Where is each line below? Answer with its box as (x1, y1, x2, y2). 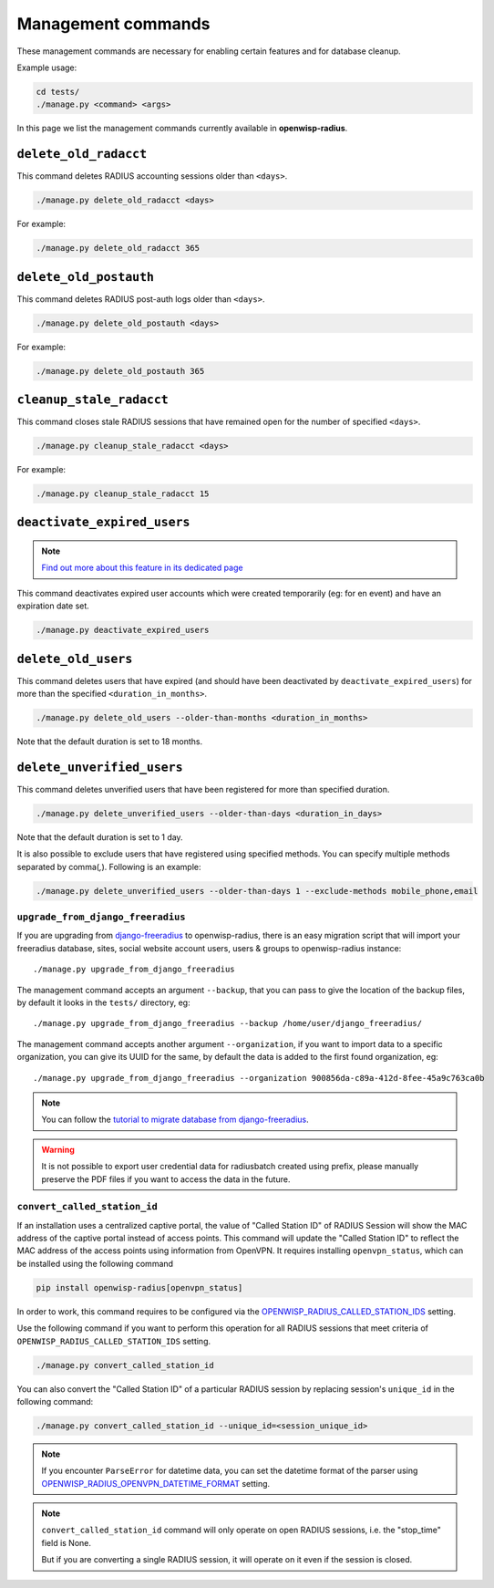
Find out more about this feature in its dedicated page (41, 562, 243, 574)
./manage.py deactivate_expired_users (36, 625, 210, 636)
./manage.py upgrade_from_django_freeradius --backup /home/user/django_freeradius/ (33, 1018, 423, 1029)
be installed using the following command (16, 1258, 173, 1269)
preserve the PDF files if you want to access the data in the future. (41, 1173, 291, 1185)
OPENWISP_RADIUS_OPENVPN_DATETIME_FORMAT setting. (41, 1478, 271, 1489)
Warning (41, 1144, 75, 1155)
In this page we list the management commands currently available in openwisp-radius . (16, 123, 348, 134)
